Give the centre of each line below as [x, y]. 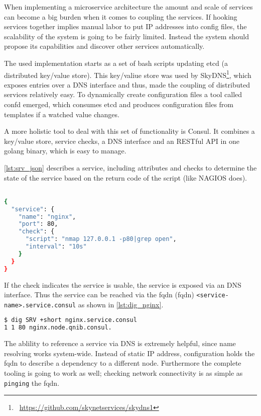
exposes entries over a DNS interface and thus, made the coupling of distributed [127, 84]
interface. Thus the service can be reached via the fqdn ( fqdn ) [99, 295]
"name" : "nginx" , [47, 217]
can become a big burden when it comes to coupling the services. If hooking [121, 16]
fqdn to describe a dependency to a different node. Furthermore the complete [123, 363]
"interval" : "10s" [56, 247]
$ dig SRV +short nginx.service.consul [71, 320]
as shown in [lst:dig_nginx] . [121, 304]
